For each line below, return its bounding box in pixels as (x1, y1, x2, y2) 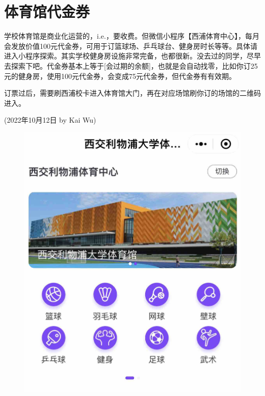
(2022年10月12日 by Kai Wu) (4, 115, 96, 125)
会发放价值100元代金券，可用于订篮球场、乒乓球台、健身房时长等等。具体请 (4, 40, 257, 51)
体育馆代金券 (4, 1, 90, 22)
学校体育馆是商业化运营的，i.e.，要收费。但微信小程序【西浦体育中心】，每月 (4, 31, 259, 41)
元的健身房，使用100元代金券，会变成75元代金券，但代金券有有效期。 (4, 70, 236, 81)
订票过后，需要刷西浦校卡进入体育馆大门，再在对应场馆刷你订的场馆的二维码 (4, 88, 261, 98)
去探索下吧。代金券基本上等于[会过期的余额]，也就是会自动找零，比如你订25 (4, 60, 258, 71)
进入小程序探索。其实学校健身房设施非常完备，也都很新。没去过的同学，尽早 (4, 50, 261, 61)
